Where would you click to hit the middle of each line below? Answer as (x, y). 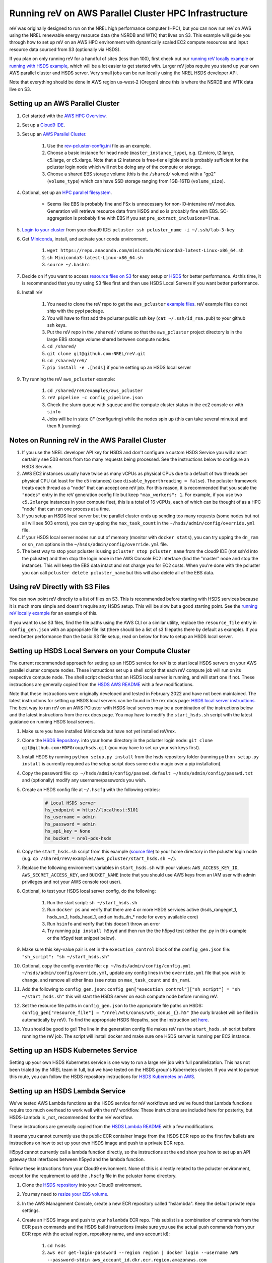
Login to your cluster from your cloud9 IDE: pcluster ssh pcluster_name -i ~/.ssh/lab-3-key (128, 229)
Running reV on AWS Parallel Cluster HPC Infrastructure (129, 13)
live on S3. (20, 89)
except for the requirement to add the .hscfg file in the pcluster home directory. (93, 1176)
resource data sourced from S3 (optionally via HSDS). (65, 49)
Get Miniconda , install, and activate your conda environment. (85, 239)
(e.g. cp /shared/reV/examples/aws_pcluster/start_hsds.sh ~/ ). (99, 858)
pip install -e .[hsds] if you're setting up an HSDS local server (119, 368)
